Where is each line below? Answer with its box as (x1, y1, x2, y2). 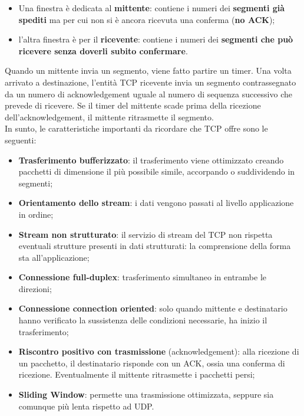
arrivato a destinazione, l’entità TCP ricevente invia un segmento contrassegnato (5, 76, 296, 88)
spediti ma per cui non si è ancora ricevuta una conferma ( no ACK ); (18, 13, 275, 25)
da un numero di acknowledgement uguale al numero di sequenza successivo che (5, 87, 292, 100)
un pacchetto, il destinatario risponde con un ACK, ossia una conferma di (18, 356, 285, 369)
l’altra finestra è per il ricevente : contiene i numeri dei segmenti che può (18, 33, 293, 45)
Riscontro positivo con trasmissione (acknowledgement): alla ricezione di (18, 345, 299, 358)
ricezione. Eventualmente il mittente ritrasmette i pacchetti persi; (18, 368, 255, 381)
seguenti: (5, 133, 37, 146)
